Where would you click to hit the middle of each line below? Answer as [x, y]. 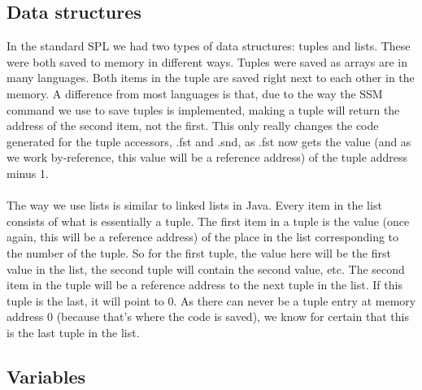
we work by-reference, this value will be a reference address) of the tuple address [207, 157]
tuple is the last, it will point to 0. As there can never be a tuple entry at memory [211, 300]
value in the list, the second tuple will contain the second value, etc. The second [206, 269]
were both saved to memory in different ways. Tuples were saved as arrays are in [207, 61]
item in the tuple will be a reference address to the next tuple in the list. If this [204, 285]
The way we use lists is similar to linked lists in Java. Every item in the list [194, 205]
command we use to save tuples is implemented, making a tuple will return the [203, 109]
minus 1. [28, 173]
